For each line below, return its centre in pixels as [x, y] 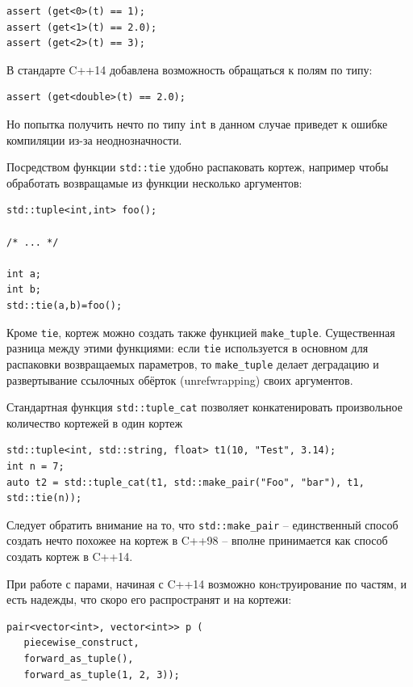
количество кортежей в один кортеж [95, 422]
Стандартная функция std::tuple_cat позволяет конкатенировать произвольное [204, 407]
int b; [24, 290]
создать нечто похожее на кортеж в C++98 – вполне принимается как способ [197, 540]
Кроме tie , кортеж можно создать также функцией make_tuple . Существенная [201, 332]
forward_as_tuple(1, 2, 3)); [102, 674]
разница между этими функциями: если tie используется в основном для [188, 348]
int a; [24, 274]
